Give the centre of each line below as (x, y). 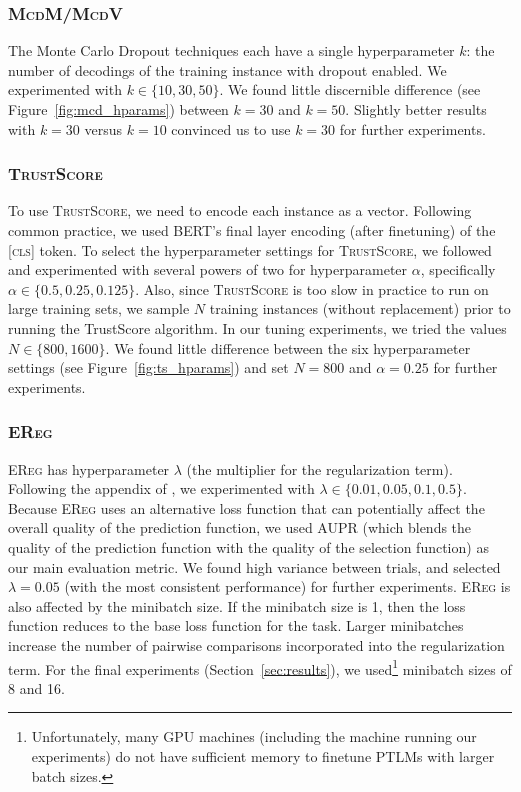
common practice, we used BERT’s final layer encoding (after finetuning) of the (252, 230)
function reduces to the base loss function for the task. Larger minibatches (236, 625)
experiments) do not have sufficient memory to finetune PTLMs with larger (263, 755)
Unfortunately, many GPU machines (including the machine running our (254, 736)
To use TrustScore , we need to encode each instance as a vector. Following (240, 210)
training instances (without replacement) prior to (360, 308)
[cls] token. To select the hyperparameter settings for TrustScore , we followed (250, 249)
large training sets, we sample (99, 308)
